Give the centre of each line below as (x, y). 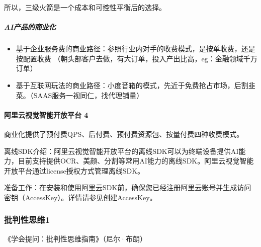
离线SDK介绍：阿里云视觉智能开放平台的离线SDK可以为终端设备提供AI (121, 151)
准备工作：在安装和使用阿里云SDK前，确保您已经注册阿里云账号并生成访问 (128, 187)
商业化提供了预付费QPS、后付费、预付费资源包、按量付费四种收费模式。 (124, 134)
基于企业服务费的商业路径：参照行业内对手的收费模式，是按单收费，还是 (136, 49)
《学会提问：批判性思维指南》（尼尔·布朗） (75, 238)
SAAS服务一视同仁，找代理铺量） (89, 95)
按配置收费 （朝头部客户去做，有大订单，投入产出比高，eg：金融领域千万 (137, 58)
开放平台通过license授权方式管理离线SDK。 (74, 170)
